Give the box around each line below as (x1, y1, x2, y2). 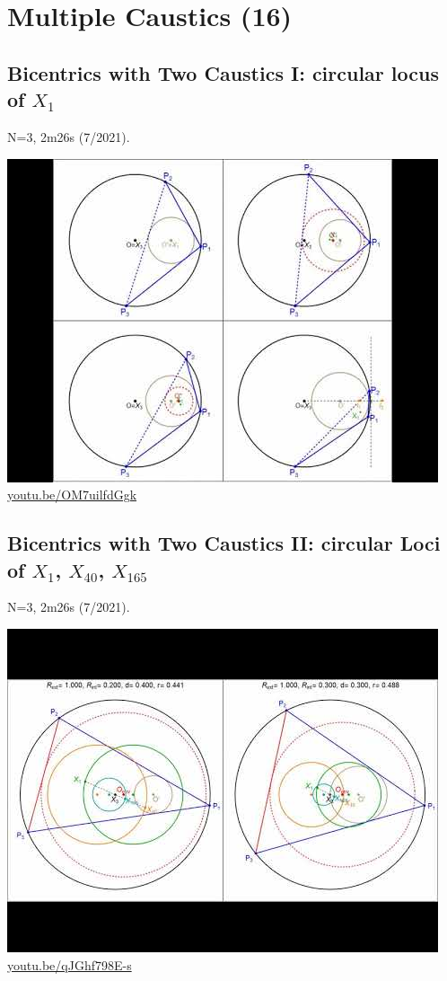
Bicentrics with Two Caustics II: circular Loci (7, 529, 441, 557)
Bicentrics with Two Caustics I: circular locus (7, 58, 439, 86)
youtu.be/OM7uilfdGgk (7, 485, 137, 504)
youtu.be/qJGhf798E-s (7, 955, 132, 974)
